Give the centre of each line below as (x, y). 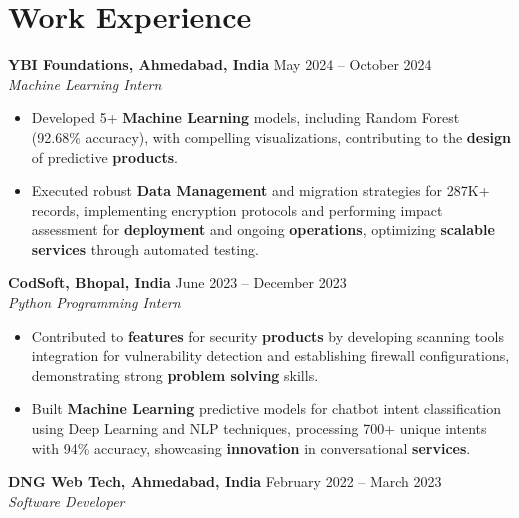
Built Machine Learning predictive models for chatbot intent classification (266, 408)
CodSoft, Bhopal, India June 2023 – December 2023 (177, 282)
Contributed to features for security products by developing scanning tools (267, 335)
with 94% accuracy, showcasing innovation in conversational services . (251, 447)
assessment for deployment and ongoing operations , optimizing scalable (263, 229)
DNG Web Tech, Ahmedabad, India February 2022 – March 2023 (225, 481)
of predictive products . (104, 156)
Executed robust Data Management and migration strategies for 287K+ (260, 190)
